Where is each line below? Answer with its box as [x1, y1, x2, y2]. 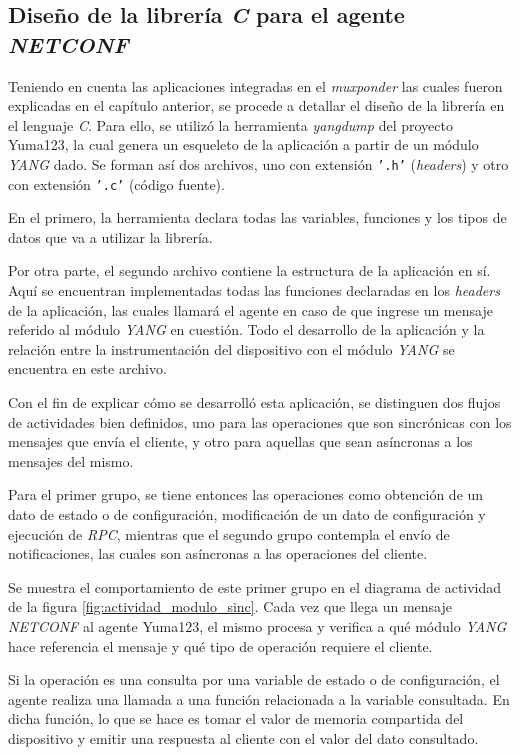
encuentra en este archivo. [8, 358, 167, 379]
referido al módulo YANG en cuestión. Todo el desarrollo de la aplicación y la [8, 319, 485, 340]
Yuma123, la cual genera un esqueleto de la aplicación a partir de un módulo [8, 134, 479, 155]
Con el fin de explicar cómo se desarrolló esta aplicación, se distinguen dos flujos [8, 392, 501, 413]
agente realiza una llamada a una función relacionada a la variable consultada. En [8, 688, 510, 709]
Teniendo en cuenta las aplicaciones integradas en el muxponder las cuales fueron [8, 75, 503, 96]
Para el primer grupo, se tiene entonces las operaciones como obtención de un [8, 484, 484, 505]
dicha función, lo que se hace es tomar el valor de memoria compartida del [8, 708, 464, 729]
